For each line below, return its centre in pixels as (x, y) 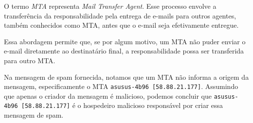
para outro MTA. (30, 60)
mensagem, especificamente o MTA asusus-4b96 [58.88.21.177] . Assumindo (121, 86)
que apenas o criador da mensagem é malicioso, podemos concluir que (108, 96)
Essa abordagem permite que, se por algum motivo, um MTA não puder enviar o (125, 41)
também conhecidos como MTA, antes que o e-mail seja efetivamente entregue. (121, 25)
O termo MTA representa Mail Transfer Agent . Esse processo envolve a (110, 6)
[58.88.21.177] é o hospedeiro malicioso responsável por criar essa (122, 105)
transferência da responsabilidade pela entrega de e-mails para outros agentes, (120, 15)
